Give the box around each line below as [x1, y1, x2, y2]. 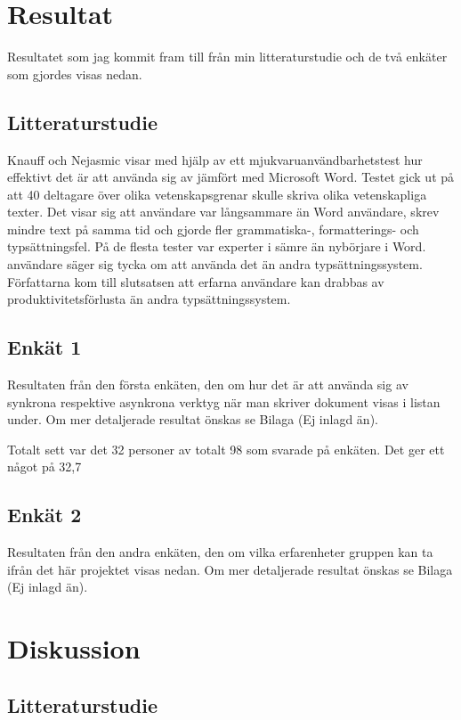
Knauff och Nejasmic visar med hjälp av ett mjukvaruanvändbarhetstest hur [7, 150, 423, 168]
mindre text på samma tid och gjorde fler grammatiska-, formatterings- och [7, 219, 419, 238]
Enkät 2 [7, 501, 82, 528]
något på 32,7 [7, 457, 82, 476]
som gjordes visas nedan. [7, 64, 142, 83]
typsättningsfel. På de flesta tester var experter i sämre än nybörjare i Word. [7, 237, 426, 256]
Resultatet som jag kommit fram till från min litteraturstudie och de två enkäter [7, 47, 448, 66]
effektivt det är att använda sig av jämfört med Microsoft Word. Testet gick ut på [7, 168, 455, 186]
